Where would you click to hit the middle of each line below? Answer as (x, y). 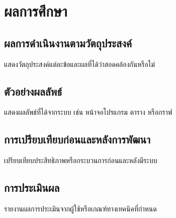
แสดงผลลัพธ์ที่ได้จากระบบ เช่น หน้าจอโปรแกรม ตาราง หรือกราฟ (88, 112)
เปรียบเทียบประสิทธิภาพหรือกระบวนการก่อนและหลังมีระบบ (81, 160)
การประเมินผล (32, 188)
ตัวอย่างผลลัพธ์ (33, 91)
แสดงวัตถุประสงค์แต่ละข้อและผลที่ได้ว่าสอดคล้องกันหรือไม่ (79, 64)
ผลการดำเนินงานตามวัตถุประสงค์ (68, 43)
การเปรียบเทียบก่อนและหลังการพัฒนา (77, 139)
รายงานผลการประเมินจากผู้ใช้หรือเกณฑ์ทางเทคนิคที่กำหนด (80, 208)
